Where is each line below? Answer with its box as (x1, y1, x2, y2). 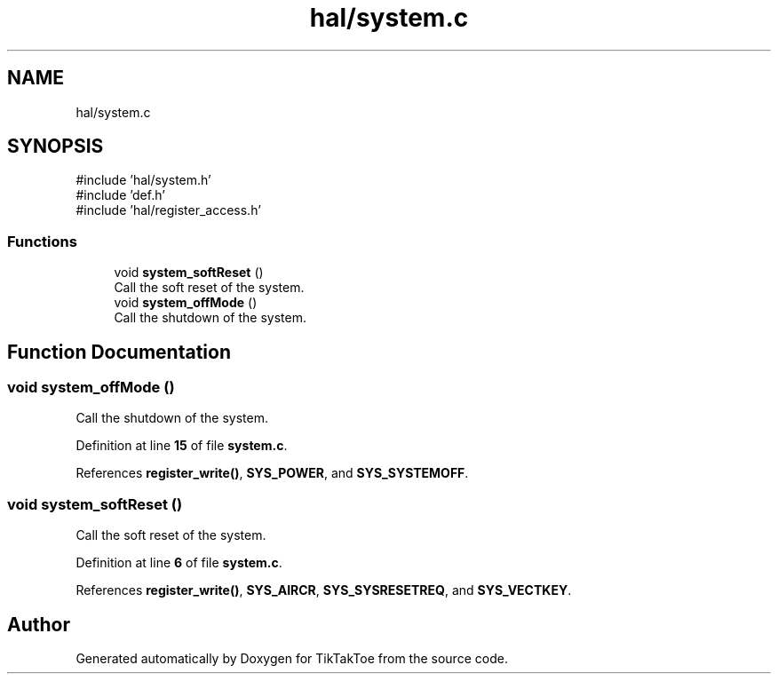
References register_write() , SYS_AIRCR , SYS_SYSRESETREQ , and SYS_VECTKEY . (75, 582, 572, 598)
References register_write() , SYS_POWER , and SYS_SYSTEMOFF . (75, 465, 469, 481)
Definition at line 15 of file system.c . (75, 438, 288, 454)
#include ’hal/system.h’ (75, 172, 211, 188)
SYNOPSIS (7, 135, 104, 158)
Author (7, 613, 70, 636)
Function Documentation (7, 340, 231, 363)
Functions (7, 232, 77, 250)
